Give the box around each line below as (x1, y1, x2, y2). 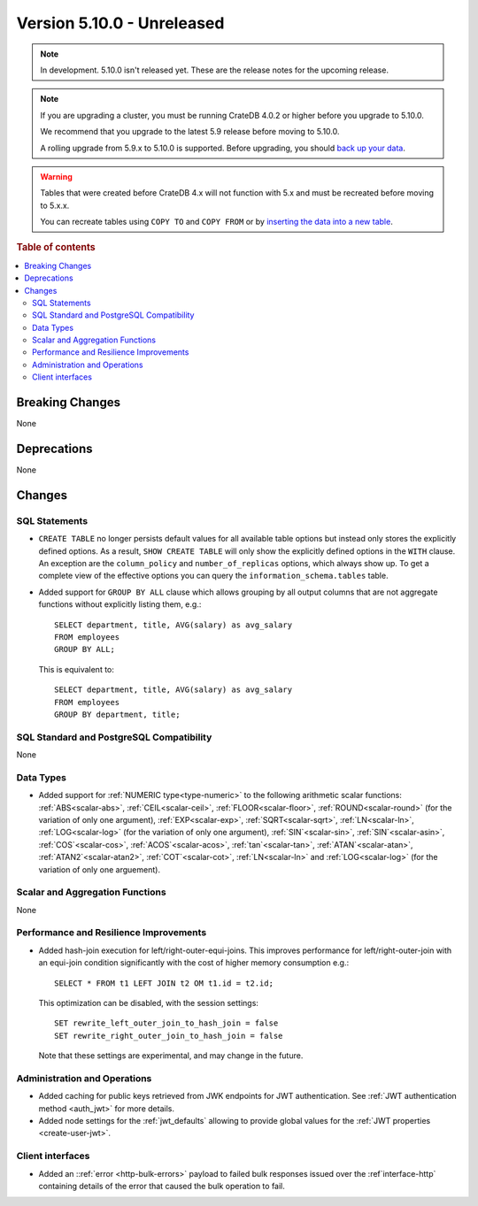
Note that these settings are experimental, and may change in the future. (38, 1050, 304, 1061)
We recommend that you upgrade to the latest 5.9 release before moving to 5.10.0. (40, 127, 340, 137)
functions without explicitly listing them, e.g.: (38, 599, 202, 610)
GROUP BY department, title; (54, 709, 181, 719)
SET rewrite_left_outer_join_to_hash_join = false (54, 1018, 279, 1028)
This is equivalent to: (38, 664, 115, 674)
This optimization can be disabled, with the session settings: (38, 997, 258, 1008)
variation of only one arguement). (38, 864, 161, 875)
